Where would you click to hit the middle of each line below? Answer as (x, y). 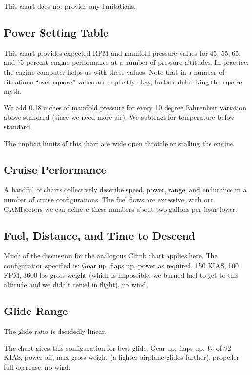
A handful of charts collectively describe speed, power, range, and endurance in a (125, 190)
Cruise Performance (55, 169)
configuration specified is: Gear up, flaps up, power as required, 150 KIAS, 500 (121, 265)
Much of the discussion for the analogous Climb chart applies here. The (111, 256)
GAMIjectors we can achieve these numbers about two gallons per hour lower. (121, 209)
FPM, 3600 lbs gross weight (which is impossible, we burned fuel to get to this (121, 275)
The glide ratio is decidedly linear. (55, 331)
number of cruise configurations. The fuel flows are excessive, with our (109, 199)
